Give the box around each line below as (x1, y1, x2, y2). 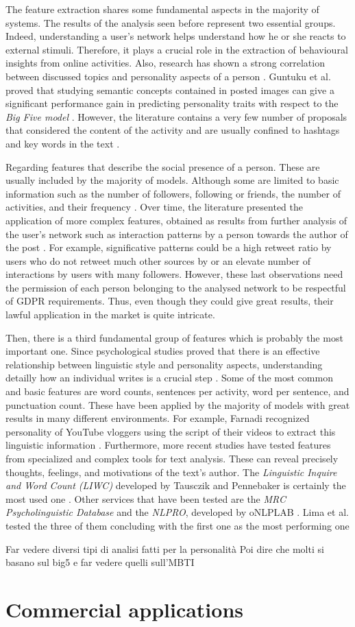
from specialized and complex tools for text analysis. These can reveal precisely (5, 451, 339, 465)
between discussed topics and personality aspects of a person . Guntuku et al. (5, 69, 331, 83)
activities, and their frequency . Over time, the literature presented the (5, 200, 304, 214)
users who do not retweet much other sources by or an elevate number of (5, 253, 310, 268)
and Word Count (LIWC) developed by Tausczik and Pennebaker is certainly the (5, 478, 346, 493)
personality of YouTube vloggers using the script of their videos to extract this (5, 424, 336, 438)
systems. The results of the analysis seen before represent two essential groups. (5, 15, 336, 29)
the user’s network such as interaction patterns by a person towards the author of (5, 226, 348, 241)
